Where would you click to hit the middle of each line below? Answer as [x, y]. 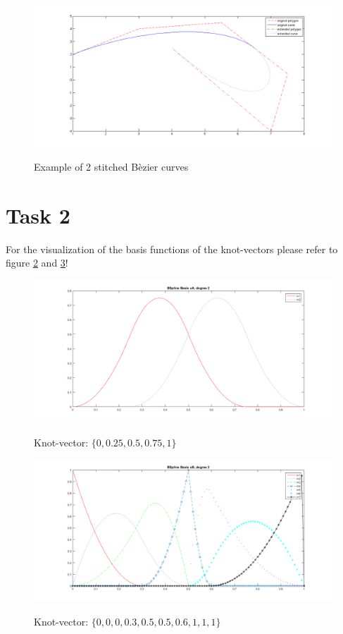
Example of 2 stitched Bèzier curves [111, 166]
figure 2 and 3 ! [37, 263]
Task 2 [38, 215]
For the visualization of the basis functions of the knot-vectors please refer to [172, 249]
